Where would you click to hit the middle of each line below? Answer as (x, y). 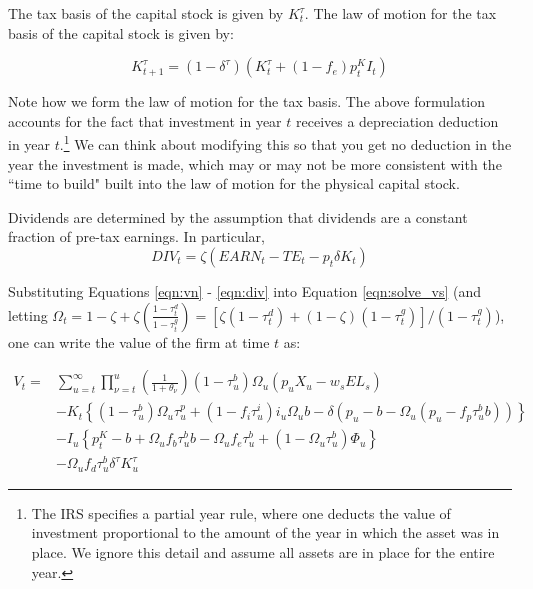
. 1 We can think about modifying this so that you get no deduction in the (285, 143)
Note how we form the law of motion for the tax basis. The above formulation (247, 101)
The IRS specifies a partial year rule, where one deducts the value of (241, 512)
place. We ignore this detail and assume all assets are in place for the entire (263, 552)
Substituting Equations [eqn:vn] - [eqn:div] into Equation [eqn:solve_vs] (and (244, 291)
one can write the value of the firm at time (139, 341)
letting (28, 314)
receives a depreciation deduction (397, 120)
